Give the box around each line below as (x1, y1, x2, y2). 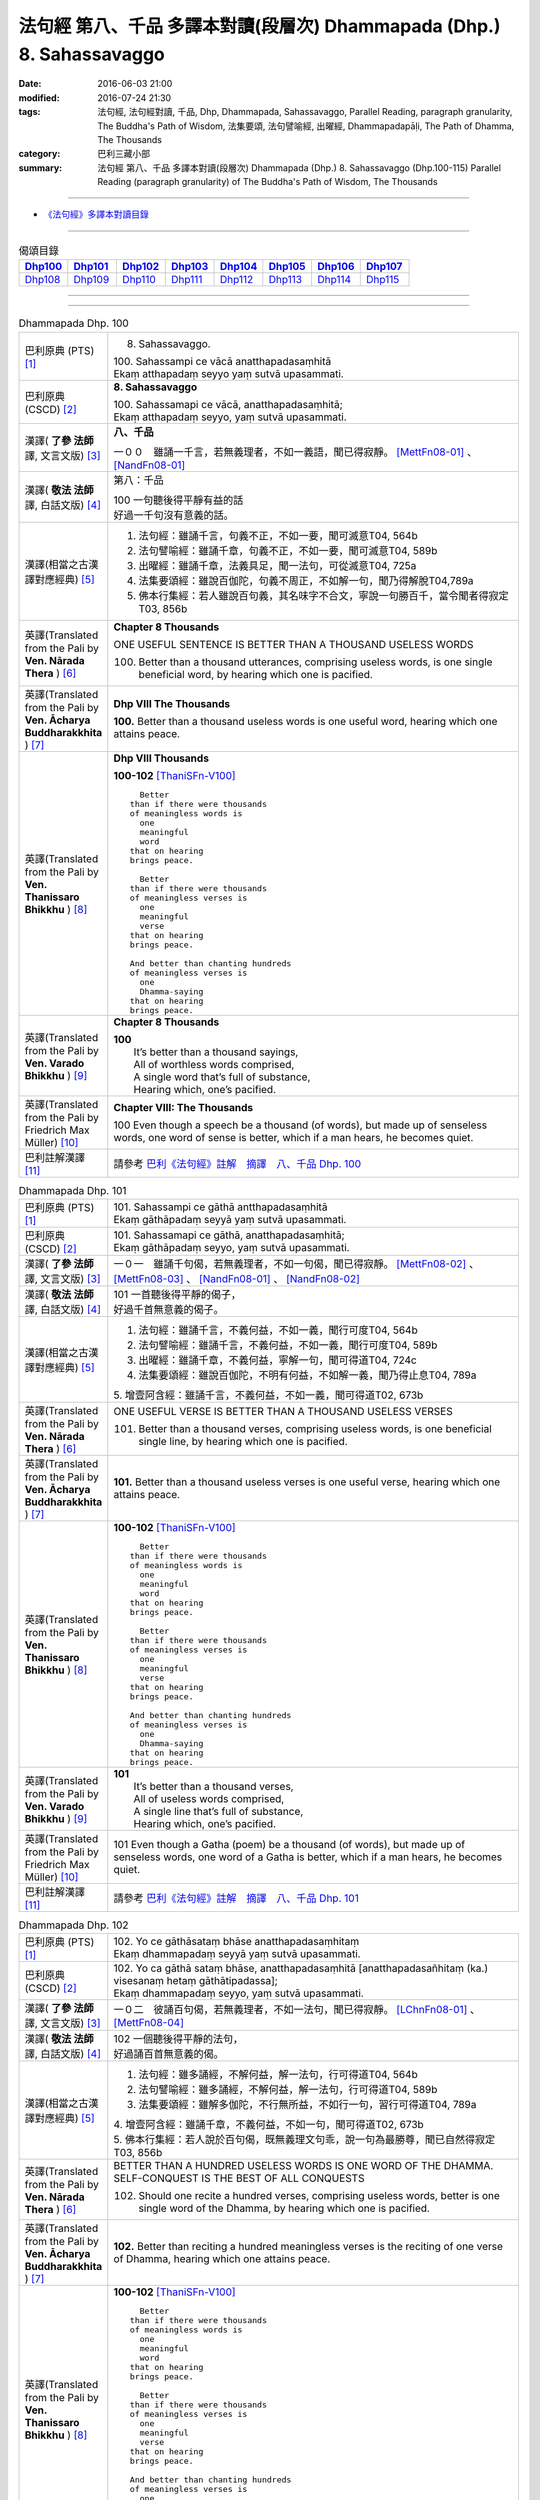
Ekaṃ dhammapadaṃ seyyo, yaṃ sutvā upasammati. (113, 1986, 364, 2000)
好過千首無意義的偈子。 (113, 1302, 224, 1316)
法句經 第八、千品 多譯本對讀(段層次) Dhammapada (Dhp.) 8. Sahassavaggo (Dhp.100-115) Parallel (97, 161, 502, 174)
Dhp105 (268, 260, 306, 274)
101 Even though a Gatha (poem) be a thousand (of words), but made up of (113, 1837, 465, 1851)
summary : (18, 161, 63, 174)
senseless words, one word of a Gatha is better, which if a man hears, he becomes (113, 1850, 503, 1864)
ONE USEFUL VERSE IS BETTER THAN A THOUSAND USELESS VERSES (113, 1404, 454, 1418)
